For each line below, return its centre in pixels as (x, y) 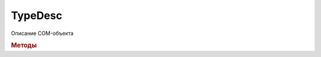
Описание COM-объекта (42, 33)
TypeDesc (37, 15)
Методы (24, 46)
